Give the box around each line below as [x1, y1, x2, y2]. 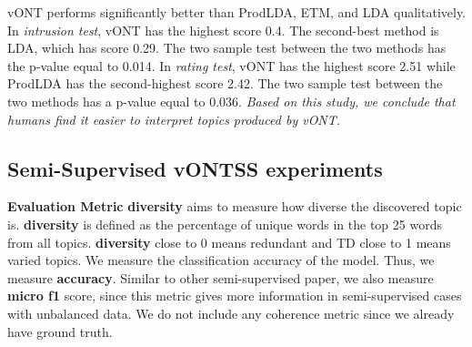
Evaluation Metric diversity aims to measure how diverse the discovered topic [7, 197, 462, 216]
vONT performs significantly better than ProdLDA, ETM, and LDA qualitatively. [7, 3, 466, 21]
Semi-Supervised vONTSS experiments [7, 154, 383, 182]
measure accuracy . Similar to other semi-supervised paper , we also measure [7, 268, 434, 287]
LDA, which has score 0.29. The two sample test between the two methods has [7, 38, 447, 57]
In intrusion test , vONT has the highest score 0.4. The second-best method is [7, 20, 439, 39]
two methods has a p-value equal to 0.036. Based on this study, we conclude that [7, 91, 456, 110]
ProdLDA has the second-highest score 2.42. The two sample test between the [7, 74, 443, 93]
